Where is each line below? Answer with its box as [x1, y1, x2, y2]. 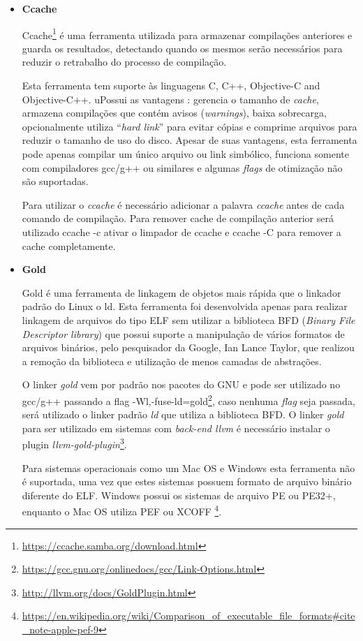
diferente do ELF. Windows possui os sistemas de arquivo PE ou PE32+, [22, 487, 336, 502]
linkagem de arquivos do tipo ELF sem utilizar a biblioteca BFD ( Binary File [22, 312, 355, 327]
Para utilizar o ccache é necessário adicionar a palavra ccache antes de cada [22, 197, 345, 212]
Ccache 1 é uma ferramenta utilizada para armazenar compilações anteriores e [22, 25, 353, 42]
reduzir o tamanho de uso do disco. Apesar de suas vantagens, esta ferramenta [22, 133, 357, 147]
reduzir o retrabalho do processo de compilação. [22, 54, 227, 69]
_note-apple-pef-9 [22, 622, 99, 636]
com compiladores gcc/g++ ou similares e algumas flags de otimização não [22, 160, 343, 175]
